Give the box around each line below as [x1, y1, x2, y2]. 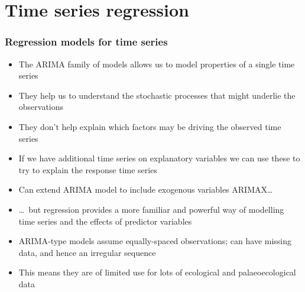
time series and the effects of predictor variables [18, 215, 192, 227]
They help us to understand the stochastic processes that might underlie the [18, 89, 296, 101]
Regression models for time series [5, 34, 168, 49]
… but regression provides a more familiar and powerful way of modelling [18, 203, 284, 215]
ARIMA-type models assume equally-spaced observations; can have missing [18, 235, 292, 247]
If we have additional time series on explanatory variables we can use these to [18, 152, 300, 164]
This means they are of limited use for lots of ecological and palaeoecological [18, 266, 296, 278]
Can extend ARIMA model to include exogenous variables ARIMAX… [18, 183, 273, 196]
